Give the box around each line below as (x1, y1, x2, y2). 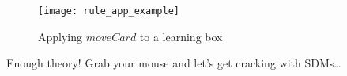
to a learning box (139, 28, 223, 44)
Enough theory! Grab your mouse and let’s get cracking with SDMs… (6, 55, 341, 71)
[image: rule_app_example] (38, 6, 179, 17)
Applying (38, 28, 83, 44)
